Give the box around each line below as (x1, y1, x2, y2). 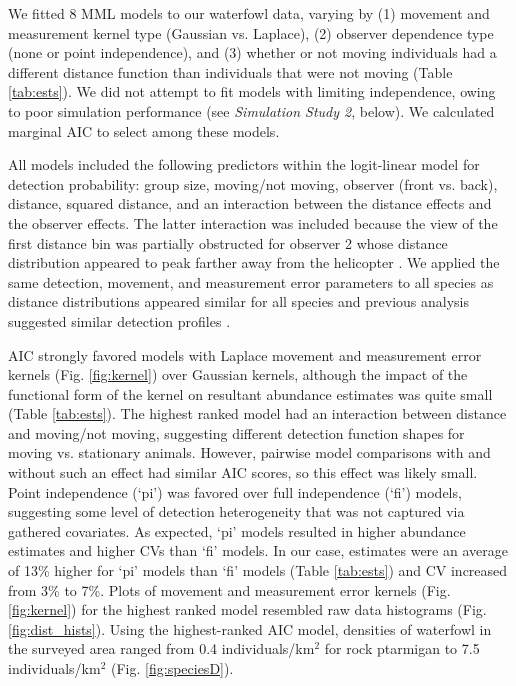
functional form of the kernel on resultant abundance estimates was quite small (8, 383, 493, 404)
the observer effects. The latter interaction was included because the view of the (8, 212, 498, 233)
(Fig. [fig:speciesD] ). (111, 658, 234, 678)
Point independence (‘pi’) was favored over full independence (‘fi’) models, (8, 481, 462, 502)
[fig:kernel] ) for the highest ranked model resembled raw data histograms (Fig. (8, 599, 487, 620)
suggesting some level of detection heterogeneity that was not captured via (8, 501, 465, 522)
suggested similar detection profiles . (8, 310, 231, 331)
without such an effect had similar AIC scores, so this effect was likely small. (8, 462, 478, 483)
